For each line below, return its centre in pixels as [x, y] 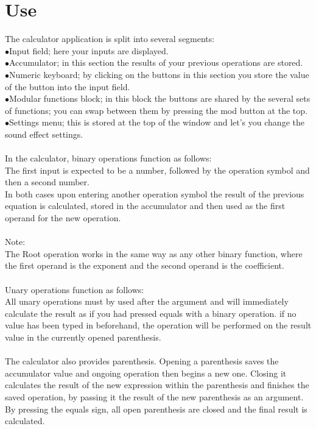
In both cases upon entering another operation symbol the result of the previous [155, 193]
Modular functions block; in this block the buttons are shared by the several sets [160, 98]
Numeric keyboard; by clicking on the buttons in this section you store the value [159, 74]
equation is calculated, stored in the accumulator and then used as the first [145, 206]
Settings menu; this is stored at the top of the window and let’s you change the [157, 122]
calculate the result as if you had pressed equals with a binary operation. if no [151, 313]
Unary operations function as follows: [75, 289]
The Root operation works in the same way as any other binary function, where [154, 253]
